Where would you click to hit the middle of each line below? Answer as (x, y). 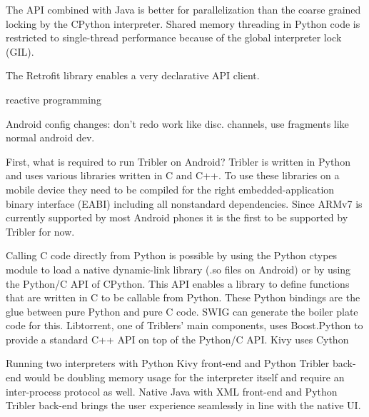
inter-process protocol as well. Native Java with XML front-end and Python (172, 391)
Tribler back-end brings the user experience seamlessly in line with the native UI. (183, 405)
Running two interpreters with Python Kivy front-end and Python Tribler (168, 363)
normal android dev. (50, 137)
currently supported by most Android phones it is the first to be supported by (177, 217)
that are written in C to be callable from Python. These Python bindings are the (183, 297)
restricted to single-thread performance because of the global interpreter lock (174, 37)
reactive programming (54, 99)
